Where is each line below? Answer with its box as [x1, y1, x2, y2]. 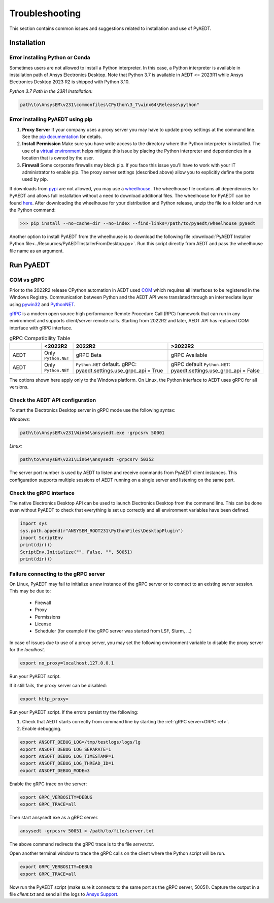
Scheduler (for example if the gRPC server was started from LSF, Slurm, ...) [35, 628, 192, 634]
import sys [20, 521, 47, 526]
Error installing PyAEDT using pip [9, 116, 93, 123]
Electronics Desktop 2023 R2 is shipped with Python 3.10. [9, 79, 130, 85]
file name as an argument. [9, 248, 64, 254]
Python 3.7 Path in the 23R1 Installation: [9, 88, 93, 94]
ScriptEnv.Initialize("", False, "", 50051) [20, 549, 133, 555]
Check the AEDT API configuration [9, 396, 96, 404]
